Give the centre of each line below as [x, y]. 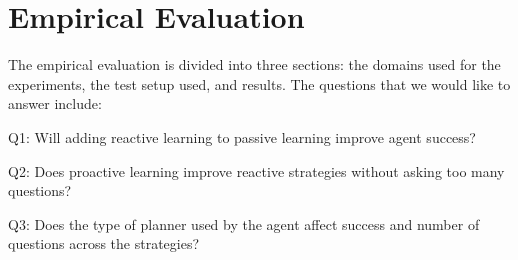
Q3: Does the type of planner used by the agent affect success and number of [244, 223]
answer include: [55, 103]
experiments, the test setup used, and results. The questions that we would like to [259, 83]
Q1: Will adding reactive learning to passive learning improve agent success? [242, 136]
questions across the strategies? [104, 243]
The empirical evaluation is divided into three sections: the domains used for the [254, 64]
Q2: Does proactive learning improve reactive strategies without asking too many [256, 170]
